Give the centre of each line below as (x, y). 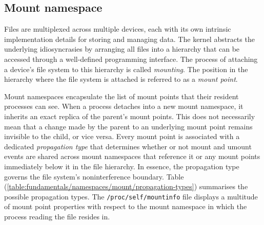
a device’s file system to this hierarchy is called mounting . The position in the (126, 69)
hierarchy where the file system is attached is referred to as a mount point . (121, 79)
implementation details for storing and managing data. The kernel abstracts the (129, 39)
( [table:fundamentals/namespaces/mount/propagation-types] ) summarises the (126, 186)
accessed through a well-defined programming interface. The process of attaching (131, 59)
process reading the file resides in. (57, 216)
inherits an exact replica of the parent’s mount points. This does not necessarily (130, 116)
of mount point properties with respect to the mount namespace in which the (126, 206)
